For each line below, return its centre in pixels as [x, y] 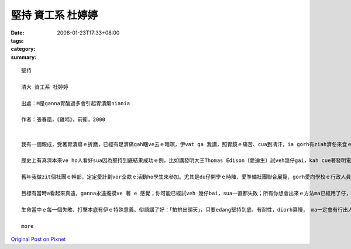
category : [23, 49]
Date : [18, 33]
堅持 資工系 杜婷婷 [54, 15]
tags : [17, 40]
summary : [24, 57]
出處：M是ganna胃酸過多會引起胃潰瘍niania [76, 103]
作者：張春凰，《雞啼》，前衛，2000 [63, 120]
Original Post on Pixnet [38, 239]
